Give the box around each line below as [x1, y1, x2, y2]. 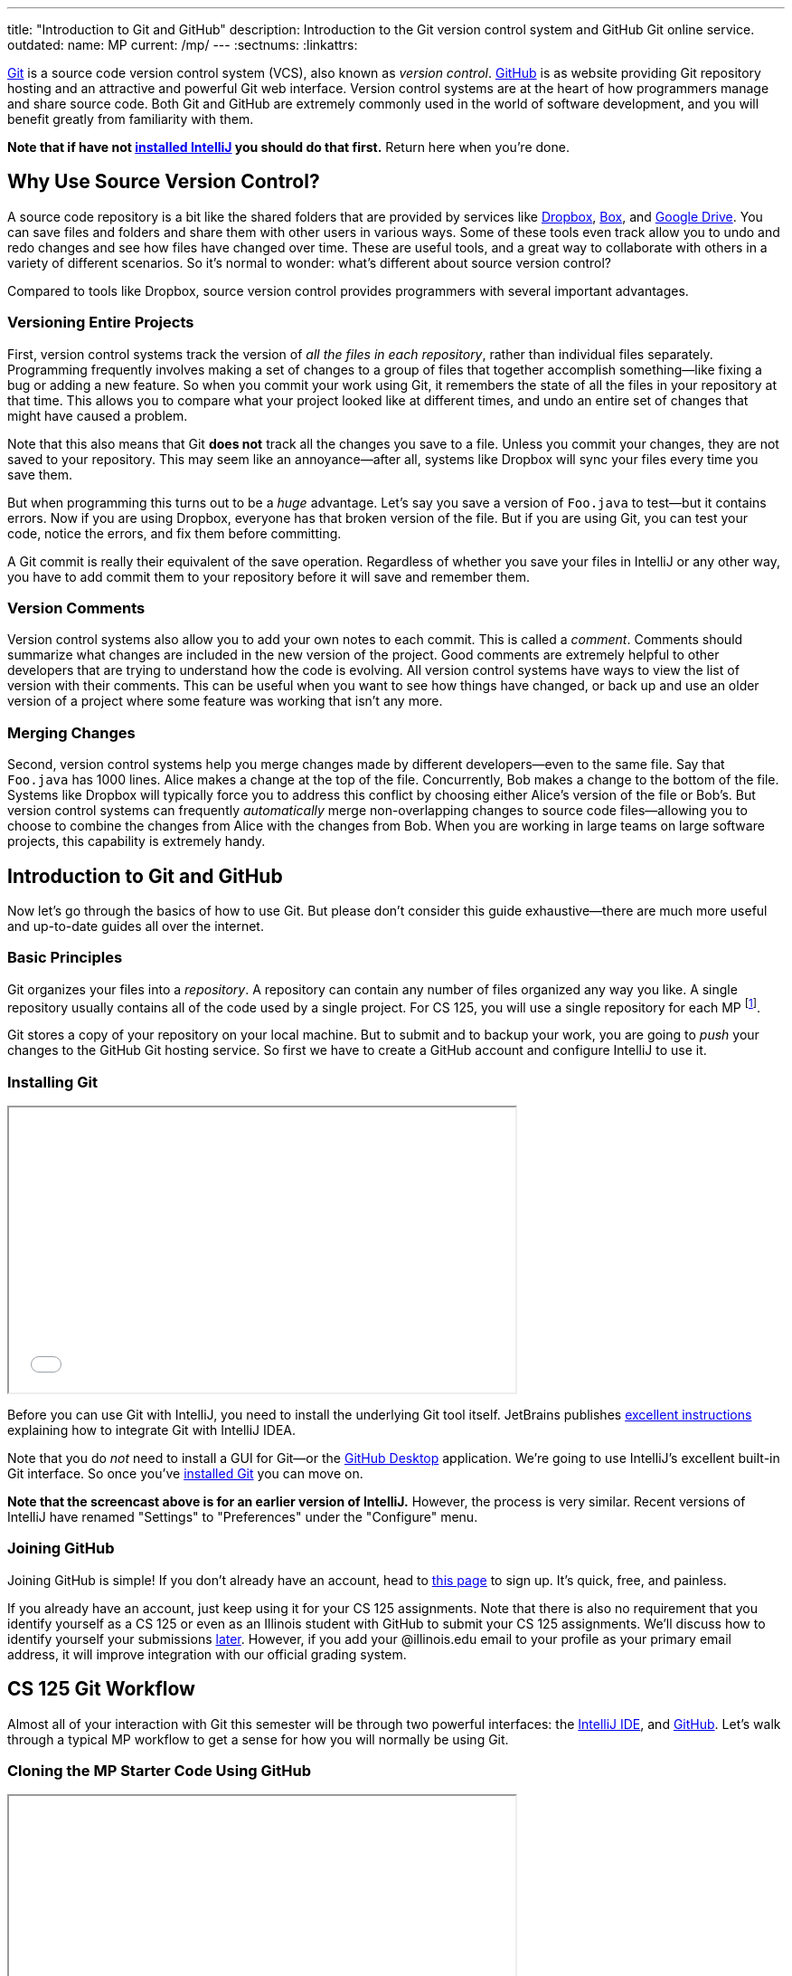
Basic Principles [7, 948, 123, 967]
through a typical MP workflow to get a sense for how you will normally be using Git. [7, 1731, 509, 1747]
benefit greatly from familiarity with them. [7, 111, 254, 127]
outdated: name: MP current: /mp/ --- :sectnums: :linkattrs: [7, 37, 358, 52]
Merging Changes [7, 723, 136, 742]
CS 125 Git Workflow [7, 1677, 195, 1701]
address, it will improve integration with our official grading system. [7, 1646, 407, 1662]
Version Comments [7, 598, 146, 617]
